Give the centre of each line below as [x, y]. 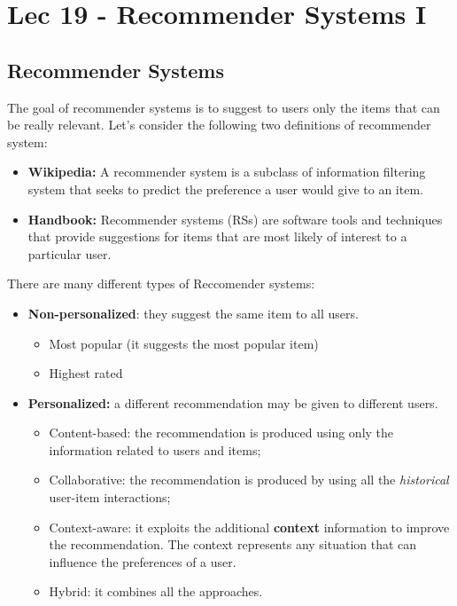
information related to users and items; [155, 449]
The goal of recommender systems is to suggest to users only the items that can [224, 107]
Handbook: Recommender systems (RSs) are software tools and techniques [235, 219]
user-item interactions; [110, 497]
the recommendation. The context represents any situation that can [233, 544]
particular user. [70, 253]
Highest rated [86, 373]
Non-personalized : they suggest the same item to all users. [193, 313]
